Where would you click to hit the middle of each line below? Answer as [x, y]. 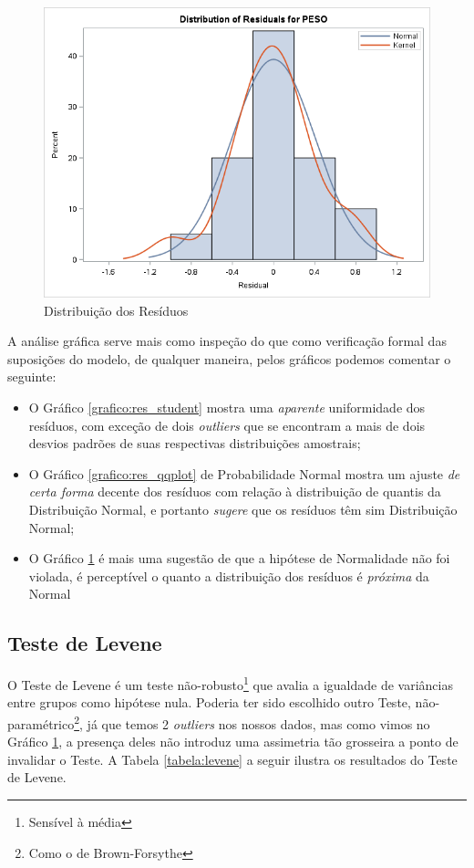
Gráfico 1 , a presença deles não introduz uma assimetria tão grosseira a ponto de [233, 742]
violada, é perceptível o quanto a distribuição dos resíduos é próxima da [229, 575]
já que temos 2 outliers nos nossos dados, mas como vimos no [258, 723]
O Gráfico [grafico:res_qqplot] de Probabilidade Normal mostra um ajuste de [244, 473]
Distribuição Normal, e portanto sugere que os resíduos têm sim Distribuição [243, 509]
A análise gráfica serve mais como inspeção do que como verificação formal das [227, 341]
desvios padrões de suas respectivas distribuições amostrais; [195, 443]
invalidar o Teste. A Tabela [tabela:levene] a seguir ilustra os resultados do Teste [232, 759]
